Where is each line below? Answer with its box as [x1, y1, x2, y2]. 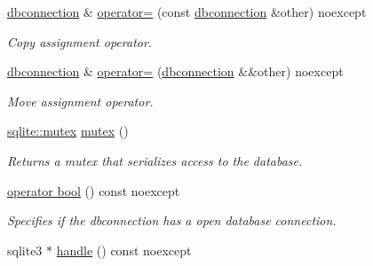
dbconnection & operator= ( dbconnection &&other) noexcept [7, 62, 344, 81]
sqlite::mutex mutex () [7, 121, 129, 140]
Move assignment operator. [7, 91, 154, 110]
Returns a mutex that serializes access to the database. [7, 151, 303, 169]
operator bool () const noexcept [7, 181, 180, 199]
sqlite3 [7, 240, 43, 259]
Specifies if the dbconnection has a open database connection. [7, 211, 337, 230]
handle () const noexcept [56, 240, 192, 259]
